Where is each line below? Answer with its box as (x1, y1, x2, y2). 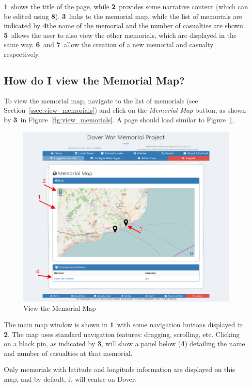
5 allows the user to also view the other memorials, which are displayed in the (4, 30, 236, 40)
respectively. (4, 49, 40, 59)
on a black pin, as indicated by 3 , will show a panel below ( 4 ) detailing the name (4, 338, 245, 349)
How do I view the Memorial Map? (4, 72, 185, 87)
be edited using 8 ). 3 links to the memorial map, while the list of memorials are (4, 11, 242, 21)
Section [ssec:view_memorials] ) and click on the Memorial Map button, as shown (4, 105, 246, 115)
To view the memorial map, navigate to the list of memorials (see (4, 95, 198, 105)
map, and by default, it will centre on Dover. (4, 374, 137, 384)
